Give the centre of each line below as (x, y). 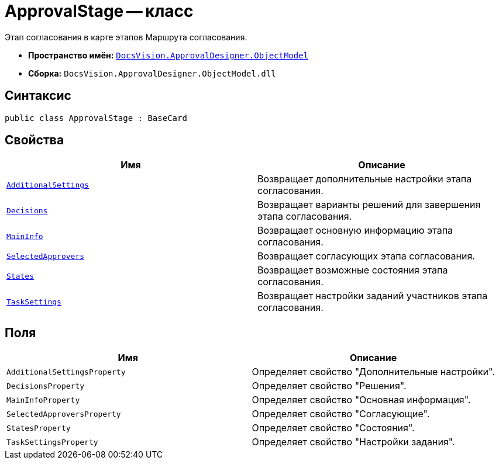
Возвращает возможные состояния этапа (353, 270)
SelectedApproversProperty (64, 414)
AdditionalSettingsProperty (66, 372)
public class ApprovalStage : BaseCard (96, 118)
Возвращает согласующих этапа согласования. (366, 256)
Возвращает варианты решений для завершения (369, 205)
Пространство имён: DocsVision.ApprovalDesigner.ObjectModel (168, 55)
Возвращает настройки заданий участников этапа (373, 296)
